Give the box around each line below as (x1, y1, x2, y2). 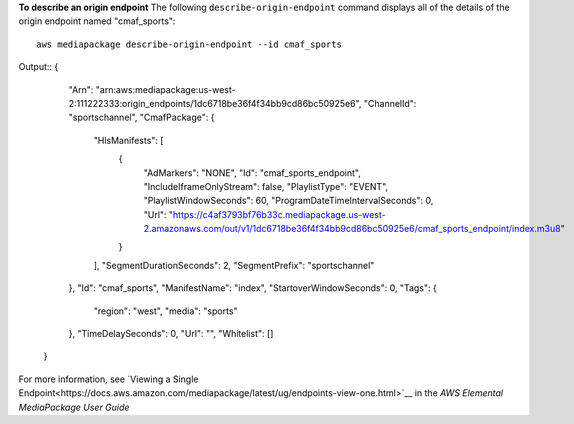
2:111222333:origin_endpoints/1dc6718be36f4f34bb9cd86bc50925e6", (68, 97, 362, 109)
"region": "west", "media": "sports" (93, 305, 239, 317)
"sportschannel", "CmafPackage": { (68, 111, 215, 124)
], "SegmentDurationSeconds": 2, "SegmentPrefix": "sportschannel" (93, 259, 375, 271)
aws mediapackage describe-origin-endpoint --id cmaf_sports (36, 38, 342, 50)
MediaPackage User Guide (18, 401, 130, 413)
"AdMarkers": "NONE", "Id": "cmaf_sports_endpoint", (143, 166, 362, 179)
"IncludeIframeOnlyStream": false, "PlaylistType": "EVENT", (143, 180, 389, 192)
